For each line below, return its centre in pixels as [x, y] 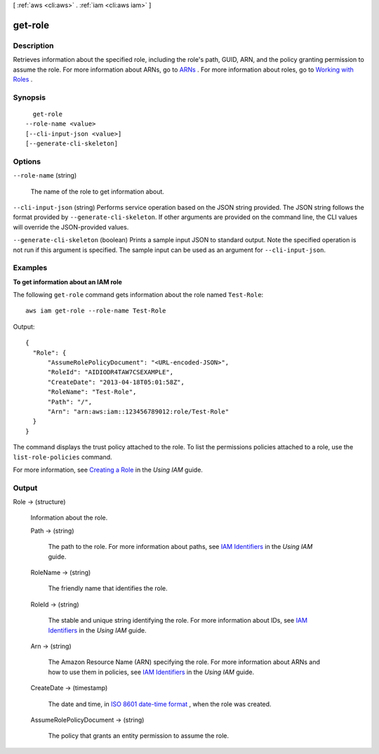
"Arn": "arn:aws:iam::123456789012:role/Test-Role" [138, 411]
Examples [30, 268]
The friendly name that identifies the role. [108, 588]
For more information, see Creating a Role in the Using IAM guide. [108, 470]
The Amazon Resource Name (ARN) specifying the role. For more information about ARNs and [184, 662]
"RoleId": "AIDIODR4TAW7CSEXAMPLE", [111, 372]
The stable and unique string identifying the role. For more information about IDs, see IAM [178, 621]
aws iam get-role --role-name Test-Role [96, 311]
